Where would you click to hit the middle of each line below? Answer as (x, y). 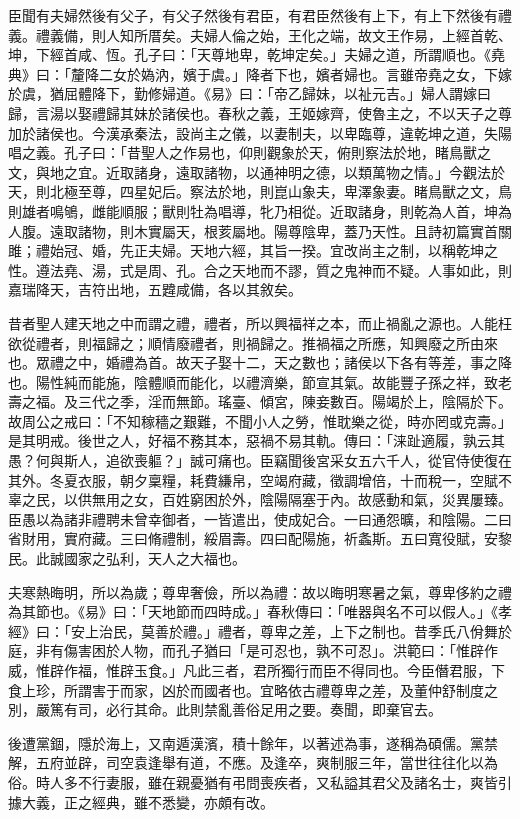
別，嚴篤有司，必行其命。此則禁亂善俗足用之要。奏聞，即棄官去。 (225, 709)
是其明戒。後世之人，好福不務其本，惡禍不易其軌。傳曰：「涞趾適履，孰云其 (256, 440)
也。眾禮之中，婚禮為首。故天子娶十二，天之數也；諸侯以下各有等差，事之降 (260, 362)
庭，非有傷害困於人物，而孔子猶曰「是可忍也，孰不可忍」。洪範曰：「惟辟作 (253, 650)
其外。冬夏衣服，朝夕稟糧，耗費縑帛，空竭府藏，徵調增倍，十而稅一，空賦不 (260, 479)
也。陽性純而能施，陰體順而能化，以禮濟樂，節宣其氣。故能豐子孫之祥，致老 (260, 381)
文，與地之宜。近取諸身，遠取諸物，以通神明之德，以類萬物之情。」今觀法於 (256, 171)
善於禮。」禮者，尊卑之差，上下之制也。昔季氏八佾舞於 (333, 630)
